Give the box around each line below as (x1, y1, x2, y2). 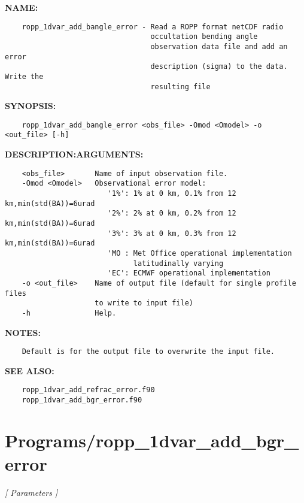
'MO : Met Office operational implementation (107, 249, 292, 257)
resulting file (150, 82, 211, 91)
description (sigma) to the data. (150, 62, 288, 71)
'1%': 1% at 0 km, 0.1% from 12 (107, 189, 236, 198)
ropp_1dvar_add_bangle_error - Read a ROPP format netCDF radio (22, 22, 284, 31)
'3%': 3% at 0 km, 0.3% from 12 (107, 229, 236, 238)
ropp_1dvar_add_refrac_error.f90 (22, 386, 155, 395)
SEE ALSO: (5, 364, 54, 377)
